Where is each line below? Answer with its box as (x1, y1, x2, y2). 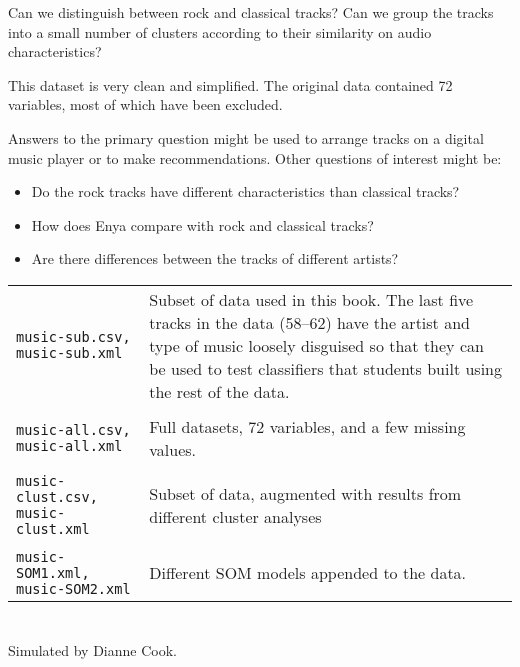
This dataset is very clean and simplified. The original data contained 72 (8, 74, 453, 95)
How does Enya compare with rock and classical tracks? (31, 214, 374, 235)
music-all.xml (16, 437, 123, 454)
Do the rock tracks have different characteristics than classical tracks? (31, 181, 460, 202)
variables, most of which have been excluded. (8, 94, 283, 115)
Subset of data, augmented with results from (149, 481, 462, 505)
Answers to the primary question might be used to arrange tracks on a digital (8, 127, 484, 148)
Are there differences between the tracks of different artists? (31, 248, 399, 269)
